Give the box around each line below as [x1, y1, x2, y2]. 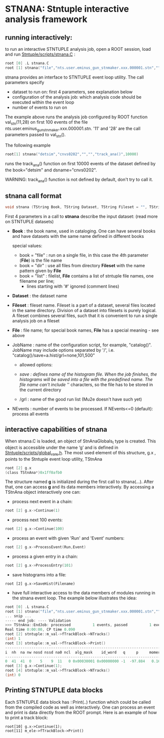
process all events [12, 411, 49, 417]
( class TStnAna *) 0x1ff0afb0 [5, 470, 62, 475]
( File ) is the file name [19, 257, 62, 263]
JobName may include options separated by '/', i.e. [12, 347, 115, 353]
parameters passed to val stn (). [5, 132, 66, 139]
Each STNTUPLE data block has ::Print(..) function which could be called [5, 699, 151, 705]
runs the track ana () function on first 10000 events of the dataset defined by [5, 161, 156, 168]
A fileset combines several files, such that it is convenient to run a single [12, 313, 158, 318]
